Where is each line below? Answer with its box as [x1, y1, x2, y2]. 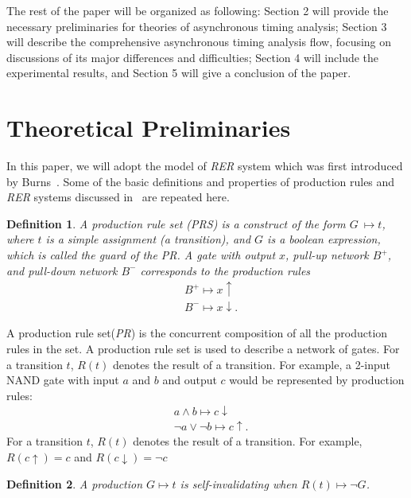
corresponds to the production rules [140, 262, 311, 278]
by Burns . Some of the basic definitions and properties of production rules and [6, 173, 395, 189]
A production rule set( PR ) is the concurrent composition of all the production [6, 325, 388, 341]
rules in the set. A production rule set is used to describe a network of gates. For [6, 340, 400, 356]
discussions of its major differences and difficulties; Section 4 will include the [6, 49, 379, 65]
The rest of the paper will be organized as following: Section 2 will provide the [6, 2, 389, 18]
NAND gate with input [6, 372, 119, 388]
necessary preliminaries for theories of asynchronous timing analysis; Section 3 [6, 18, 387, 34]
